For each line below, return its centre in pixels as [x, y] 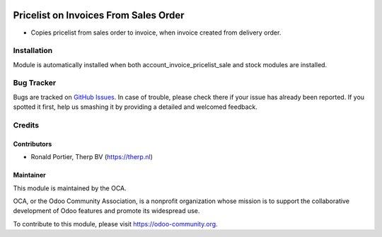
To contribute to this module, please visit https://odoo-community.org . [116, 224]
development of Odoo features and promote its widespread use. [106, 211]
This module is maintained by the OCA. [70, 188]
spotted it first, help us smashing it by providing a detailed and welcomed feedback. [135, 107]
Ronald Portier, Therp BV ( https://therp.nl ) [92, 157]
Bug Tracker [35, 83]
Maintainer [29, 175]
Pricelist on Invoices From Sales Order [99, 15]
